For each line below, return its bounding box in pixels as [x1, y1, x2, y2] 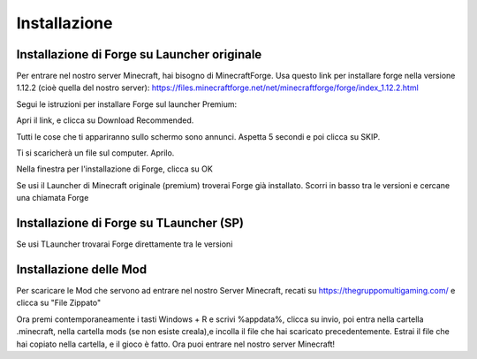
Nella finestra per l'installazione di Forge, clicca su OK [16, 164, 214, 174]
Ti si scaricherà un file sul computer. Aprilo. [16, 148, 175, 158]
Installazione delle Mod [16, 262, 148, 277]
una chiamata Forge [16, 193, 89, 203]
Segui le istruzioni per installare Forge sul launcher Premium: [16, 98, 238, 110]
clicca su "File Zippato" [16, 297, 102, 309]
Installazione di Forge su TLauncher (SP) [16, 216, 245, 230]
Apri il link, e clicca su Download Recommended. [16, 115, 194, 126]
